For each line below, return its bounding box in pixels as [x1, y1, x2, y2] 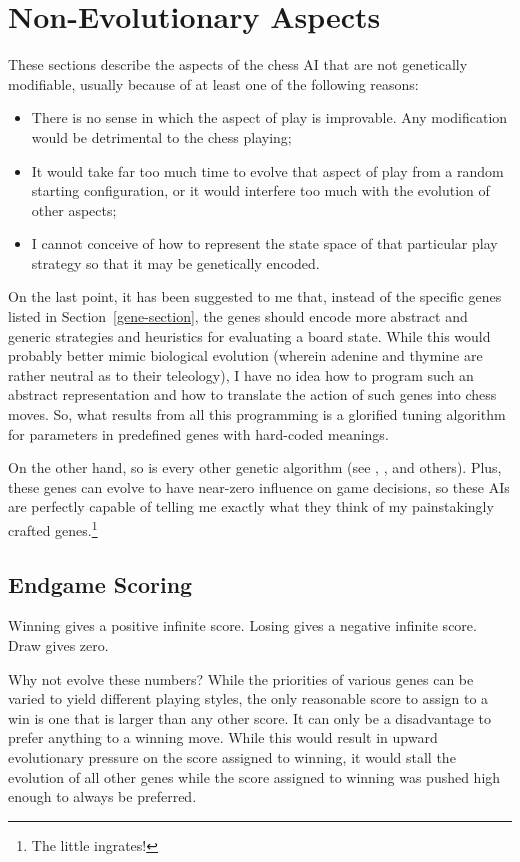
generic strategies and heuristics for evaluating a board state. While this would [8, 325, 491, 346]
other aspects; [31, 199, 117, 220]
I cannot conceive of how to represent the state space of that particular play [31, 233, 498, 254]
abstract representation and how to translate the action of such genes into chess [8, 384, 497, 405]
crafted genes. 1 [8, 517, 98, 540]
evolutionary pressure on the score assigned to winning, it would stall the [8, 747, 456, 768]
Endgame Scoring [8, 568, 193, 599]
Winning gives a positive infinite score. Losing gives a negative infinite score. [8, 615, 477, 636]
